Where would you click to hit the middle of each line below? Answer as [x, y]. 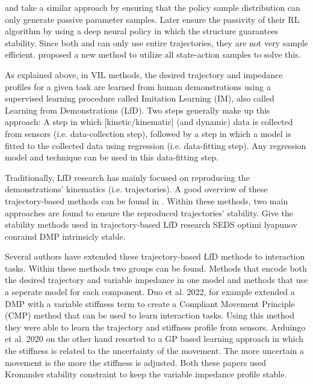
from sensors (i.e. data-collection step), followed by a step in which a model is [148, 133]
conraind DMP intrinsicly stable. [65, 236]
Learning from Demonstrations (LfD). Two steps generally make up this [138, 110]
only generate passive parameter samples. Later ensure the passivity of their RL [152, 19]
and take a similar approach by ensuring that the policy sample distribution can [153, 7]
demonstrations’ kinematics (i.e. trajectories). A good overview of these [136, 189]
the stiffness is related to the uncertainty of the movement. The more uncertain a [155, 351]
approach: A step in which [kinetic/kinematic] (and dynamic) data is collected [149, 122]
